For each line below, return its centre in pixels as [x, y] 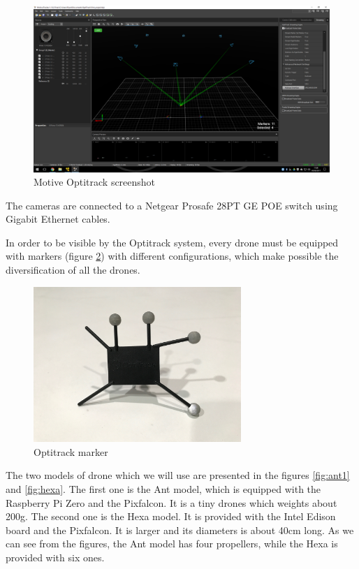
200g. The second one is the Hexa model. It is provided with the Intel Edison [171, 516]
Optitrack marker [71, 451]
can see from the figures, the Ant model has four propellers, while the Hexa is [172, 544]
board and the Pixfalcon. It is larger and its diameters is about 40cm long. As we [180, 530]
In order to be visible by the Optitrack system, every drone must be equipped [172, 242]
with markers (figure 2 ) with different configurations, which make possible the [172, 256]
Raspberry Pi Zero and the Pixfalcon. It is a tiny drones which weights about [171, 502]
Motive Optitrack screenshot [95, 182]
